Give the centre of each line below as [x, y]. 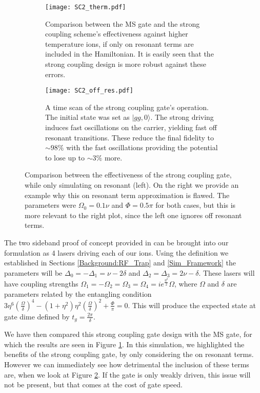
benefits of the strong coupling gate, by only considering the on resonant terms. [129, 354]
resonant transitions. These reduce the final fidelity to [130, 137]
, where [186, 283]
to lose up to [65, 157]
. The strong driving [182, 117]
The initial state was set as [87, 117]
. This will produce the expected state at [192, 305]
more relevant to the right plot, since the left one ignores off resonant [133, 215]
